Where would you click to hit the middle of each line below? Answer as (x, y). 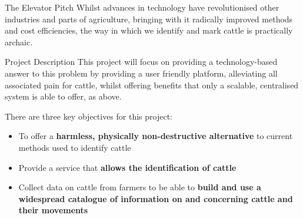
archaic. (19, 42)
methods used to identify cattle (75, 147)
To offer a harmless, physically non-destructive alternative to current (156, 136)
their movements (53, 210)
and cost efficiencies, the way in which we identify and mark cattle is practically (149, 30)
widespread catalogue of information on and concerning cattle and (156, 198)
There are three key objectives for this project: (89, 116)
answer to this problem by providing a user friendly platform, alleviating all (141, 73)
